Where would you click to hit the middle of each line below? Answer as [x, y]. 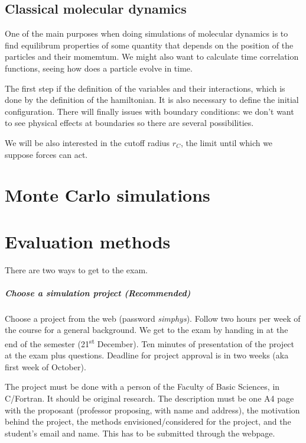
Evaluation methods [88, 241]
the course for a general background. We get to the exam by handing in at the [147, 330]
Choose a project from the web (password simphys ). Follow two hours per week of [153, 318]
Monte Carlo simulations [108, 195]
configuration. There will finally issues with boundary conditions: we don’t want [149, 111]
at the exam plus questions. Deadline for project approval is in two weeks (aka [147, 355]
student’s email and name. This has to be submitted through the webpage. [140, 433]
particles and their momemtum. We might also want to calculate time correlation [152, 56]
